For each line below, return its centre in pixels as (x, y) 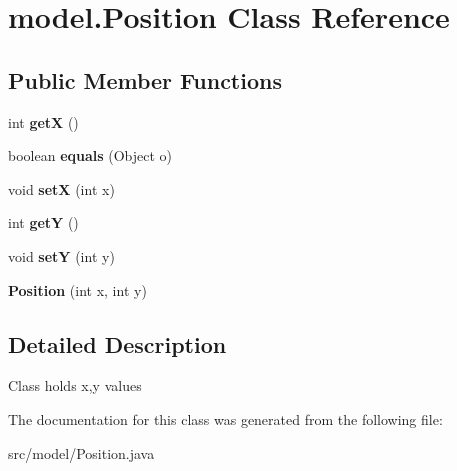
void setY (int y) (61, 255)
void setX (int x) (61, 188)
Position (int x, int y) (77, 289)
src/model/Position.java (81, 452)
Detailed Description (117, 343)
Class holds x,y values (75, 385)
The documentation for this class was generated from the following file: (225, 418)
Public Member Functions (145, 79)
